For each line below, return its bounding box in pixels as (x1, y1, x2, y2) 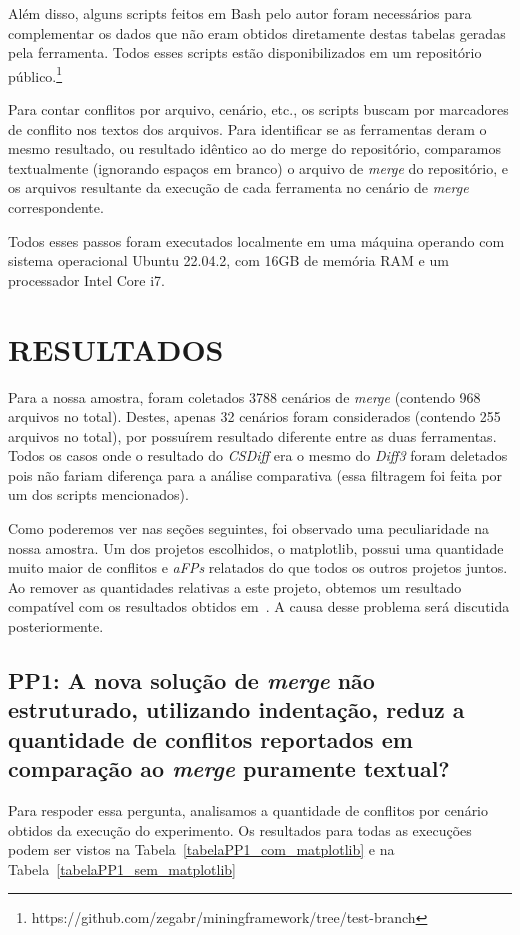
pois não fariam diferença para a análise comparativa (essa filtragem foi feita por (8, 464, 503, 485)
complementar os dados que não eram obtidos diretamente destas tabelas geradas (8, 22, 506, 43)
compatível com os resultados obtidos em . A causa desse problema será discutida (8, 596, 510, 617)
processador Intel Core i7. (8, 269, 165, 290)
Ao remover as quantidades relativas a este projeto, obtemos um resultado (8, 576, 462, 597)
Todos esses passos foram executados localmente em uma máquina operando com (8, 230, 505, 251)
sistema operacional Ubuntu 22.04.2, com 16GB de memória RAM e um (8, 250, 449, 271)
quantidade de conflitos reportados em (8, 723, 413, 754)
